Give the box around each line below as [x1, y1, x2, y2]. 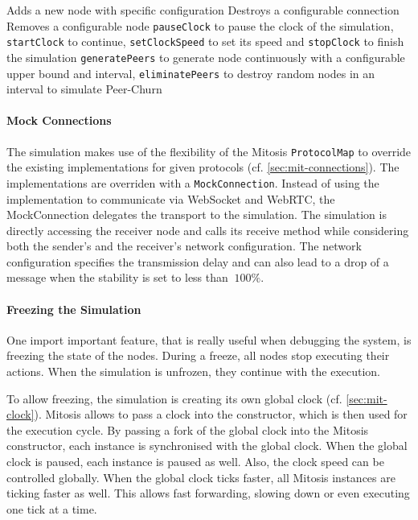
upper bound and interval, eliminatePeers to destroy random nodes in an [6, 64, 375, 81]
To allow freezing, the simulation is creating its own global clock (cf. [6, 390, 342, 407]
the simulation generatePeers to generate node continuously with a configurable [6, 48, 405, 65]
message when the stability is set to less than [6, 269, 228, 286]
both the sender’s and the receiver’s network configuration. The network [6, 237, 362, 254]
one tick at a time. [6, 500, 97, 517]
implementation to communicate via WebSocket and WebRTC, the [6, 190, 335, 207]
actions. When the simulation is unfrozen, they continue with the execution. [6, 363, 381, 380]
